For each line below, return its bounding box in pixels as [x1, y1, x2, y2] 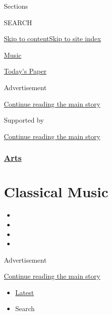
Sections [4, 1, 28, 11]
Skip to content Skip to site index [4, 33, 101, 44]
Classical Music [4, 182, 109, 202]
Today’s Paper [4, 66, 47, 76]
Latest [15, 287, 34, 297]
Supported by [4, 115, 44, 125]
